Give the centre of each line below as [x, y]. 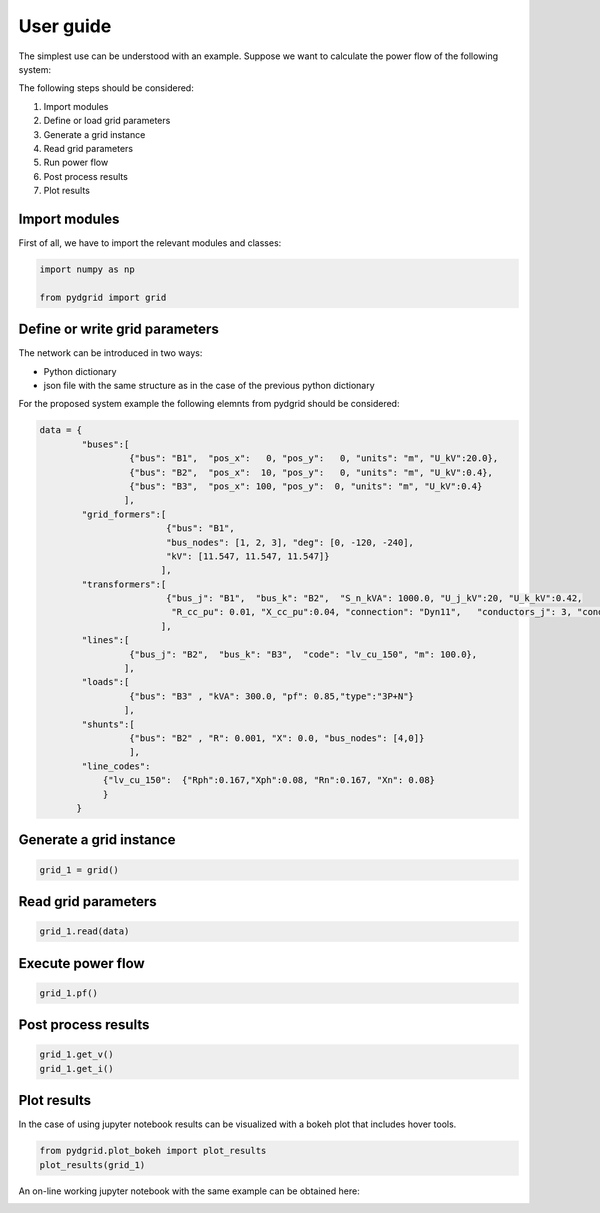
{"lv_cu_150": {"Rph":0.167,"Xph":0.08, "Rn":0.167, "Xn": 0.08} [268, 780]
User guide [65, 26]
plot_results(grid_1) [92, 1164]
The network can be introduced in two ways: [110, 353]
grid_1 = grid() [79, 869]
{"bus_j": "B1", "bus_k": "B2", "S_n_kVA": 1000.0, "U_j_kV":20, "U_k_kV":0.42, [374, 598]
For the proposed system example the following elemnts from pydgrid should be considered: [209, 404]
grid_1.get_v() [76, 1054]
